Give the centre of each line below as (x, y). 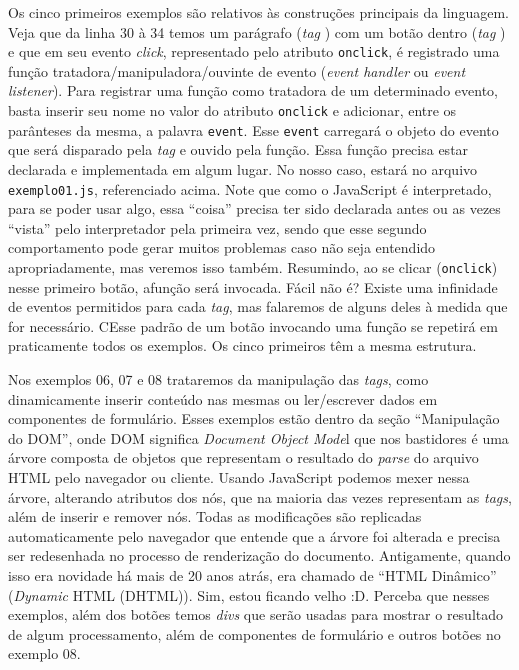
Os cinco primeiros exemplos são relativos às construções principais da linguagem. (258, 12)
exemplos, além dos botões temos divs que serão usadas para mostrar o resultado (256, 614)
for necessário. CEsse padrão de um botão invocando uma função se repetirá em (253, 325)
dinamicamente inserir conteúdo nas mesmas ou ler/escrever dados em (223, 398)
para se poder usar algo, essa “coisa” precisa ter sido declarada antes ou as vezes (254, 208)
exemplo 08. (44, 653)
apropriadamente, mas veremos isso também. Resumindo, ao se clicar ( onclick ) (253, 266)
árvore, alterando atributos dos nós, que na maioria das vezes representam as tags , (260, 496)
